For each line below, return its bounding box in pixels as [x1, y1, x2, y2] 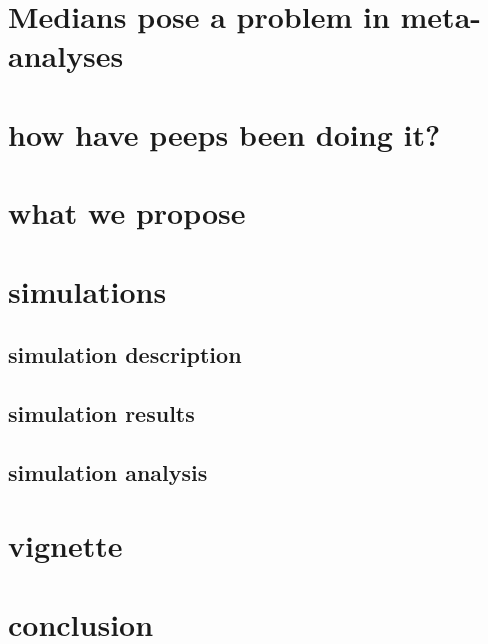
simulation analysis [8, 456, 208, 487]
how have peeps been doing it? [8, 113, 441, 154]
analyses [8, 35, 124, 76]
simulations [8, 270, 167, 311]
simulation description [8, 339, 242, 370]
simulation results [8, 397, 195, 428]
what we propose [8, 192, 246, 233]
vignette [8, 525, 123, 566]
